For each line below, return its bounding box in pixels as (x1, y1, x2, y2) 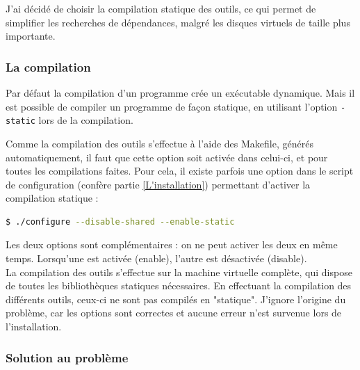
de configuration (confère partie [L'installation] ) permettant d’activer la (6, 177, 311, 191)
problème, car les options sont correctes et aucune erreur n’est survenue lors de (6, 305, 342, 320)
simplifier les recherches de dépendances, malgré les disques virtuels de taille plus (6, 15, 350, 29)
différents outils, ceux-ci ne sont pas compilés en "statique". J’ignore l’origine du (6, 291, 346, 306)
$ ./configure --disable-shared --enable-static (6, 216, 235, 227)
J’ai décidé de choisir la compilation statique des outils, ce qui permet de (6, 1, 316, 15)
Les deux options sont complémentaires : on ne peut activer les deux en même (6, 237, 338, 252)
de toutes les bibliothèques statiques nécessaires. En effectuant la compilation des (6, 278, 352, 293)
